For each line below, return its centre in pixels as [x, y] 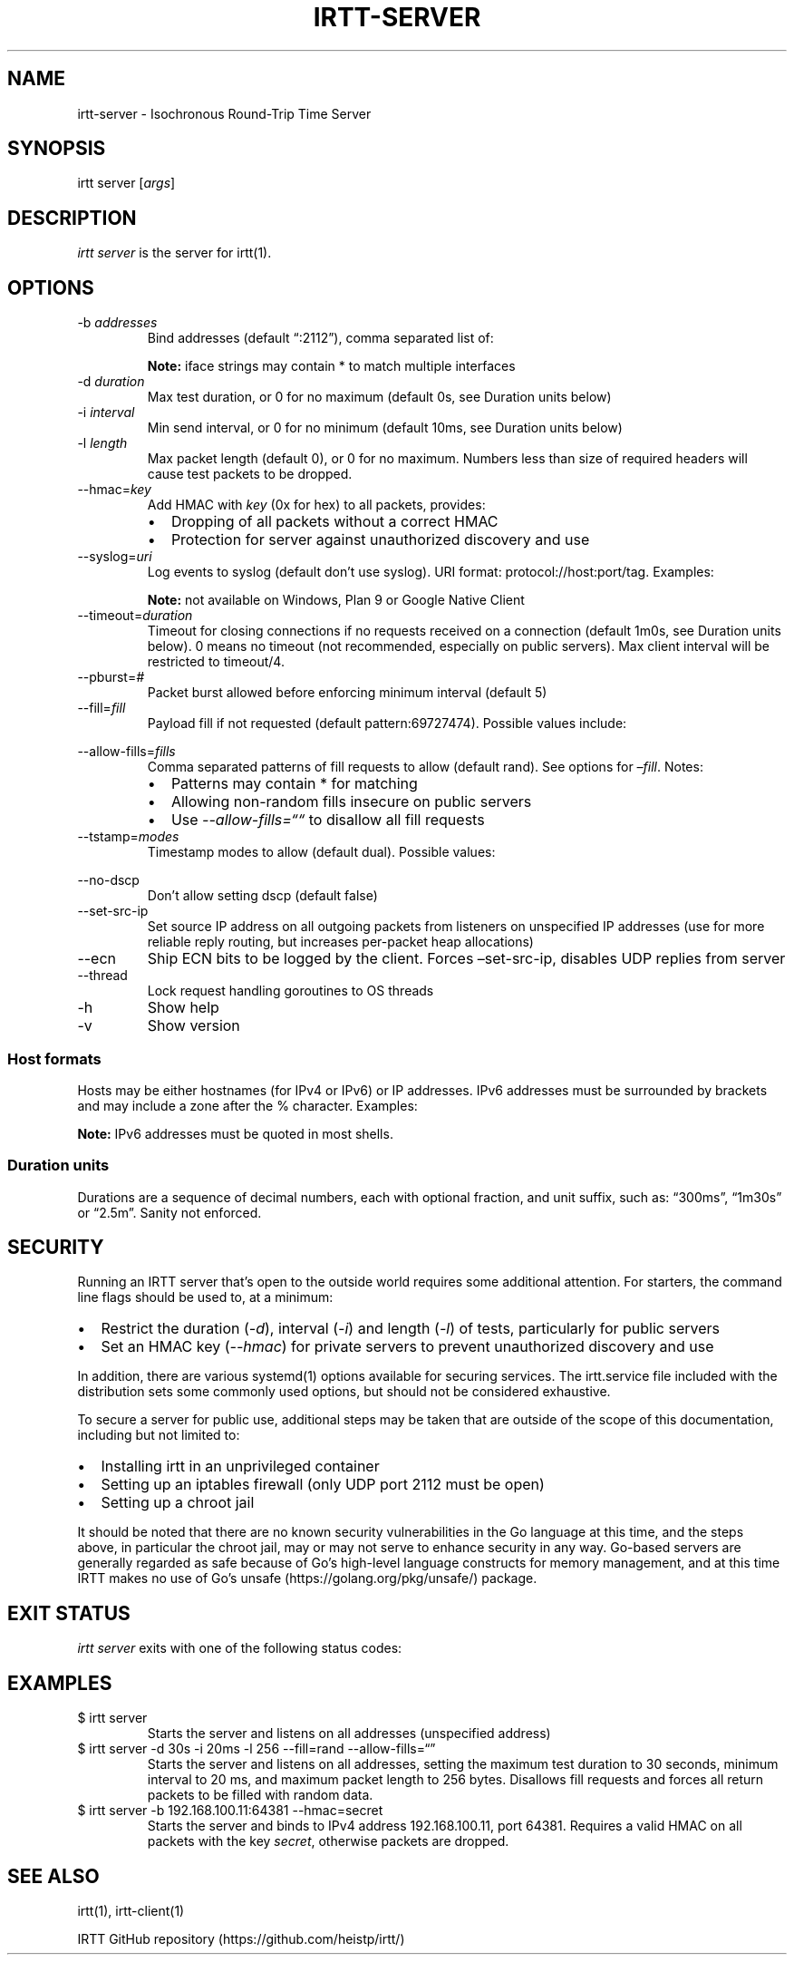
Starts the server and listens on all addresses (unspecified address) [349, 1734]
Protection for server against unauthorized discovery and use [380, 540]
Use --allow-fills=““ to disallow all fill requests [328, 820]
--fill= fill [102, 708]
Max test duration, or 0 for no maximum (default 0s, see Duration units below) [379, 397]
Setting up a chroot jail [178, 1503]
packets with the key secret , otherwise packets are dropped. [328, 1841]
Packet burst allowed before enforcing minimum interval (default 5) [347, 693]
